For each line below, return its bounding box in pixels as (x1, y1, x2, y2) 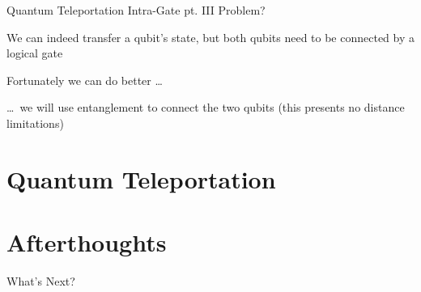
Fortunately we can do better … (6, 71, 163, 88)
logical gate (6, 44, 63, 61)
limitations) (6, 114, 64, 131)
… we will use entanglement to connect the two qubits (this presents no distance (6, 99, 405, 116)
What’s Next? (6, 273, 75, 290)
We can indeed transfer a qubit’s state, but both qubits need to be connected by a (6, 28, 415, 45)
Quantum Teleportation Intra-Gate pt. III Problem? (6, 2, 266, 18)
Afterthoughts (6, 226, 167, 259)
